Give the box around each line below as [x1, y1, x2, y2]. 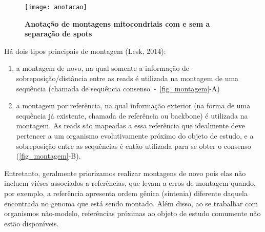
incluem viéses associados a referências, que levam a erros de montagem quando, [4, 178, 256, 188]
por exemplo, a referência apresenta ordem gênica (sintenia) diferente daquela [4, 187, 248, 198]
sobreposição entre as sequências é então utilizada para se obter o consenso [16, 140, 251, 151]
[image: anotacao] [25, 4, 87, 11]
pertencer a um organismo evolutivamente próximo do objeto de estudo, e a [16, 130, 254, 141]
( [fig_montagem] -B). [16, 150, 81, 161]
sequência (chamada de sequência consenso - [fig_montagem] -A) [16, 83, 220, 93]
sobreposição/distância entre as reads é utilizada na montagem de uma [16, 73, 239, 84]
